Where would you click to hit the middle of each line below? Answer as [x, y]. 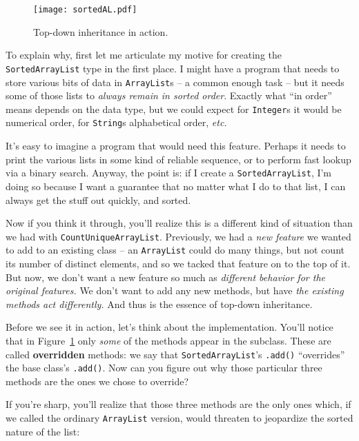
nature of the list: [43, 431]
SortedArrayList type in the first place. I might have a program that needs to [173, 68]
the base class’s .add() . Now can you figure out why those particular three [164, 368]
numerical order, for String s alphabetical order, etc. [116, 122]
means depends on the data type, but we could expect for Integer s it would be [174, 109]
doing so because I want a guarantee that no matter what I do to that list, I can [176, 186]
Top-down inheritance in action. [101, 31]
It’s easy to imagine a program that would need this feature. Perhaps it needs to [176, 146]
